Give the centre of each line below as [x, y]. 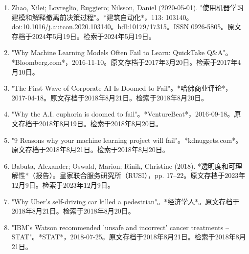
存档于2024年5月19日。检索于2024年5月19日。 [83, 36]
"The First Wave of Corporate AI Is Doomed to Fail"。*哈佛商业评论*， [122, 88]
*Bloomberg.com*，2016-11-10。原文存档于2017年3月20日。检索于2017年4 [126, 62]
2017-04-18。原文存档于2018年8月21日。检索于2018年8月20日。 [110, 97]
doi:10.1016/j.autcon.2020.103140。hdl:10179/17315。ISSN [100, 27]
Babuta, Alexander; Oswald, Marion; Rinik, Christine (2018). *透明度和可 [124, 166]
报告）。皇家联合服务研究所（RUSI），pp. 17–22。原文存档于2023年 [140, 175]
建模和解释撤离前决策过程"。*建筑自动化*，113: [87, 17]
